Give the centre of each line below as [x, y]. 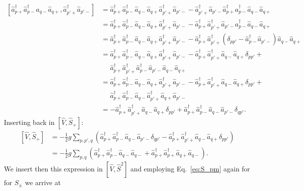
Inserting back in [29, 122]
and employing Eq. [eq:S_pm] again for [190, 168]
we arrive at [43, 182]
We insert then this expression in [53, 168]
